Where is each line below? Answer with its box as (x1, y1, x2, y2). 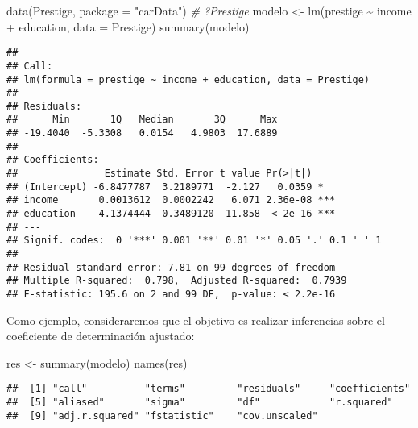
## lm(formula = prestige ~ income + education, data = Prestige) (6, 73, 370, 85)
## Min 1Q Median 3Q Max (6, 114, 278, 126)
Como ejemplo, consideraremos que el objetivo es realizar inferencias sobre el (6, 311, 385, 328)
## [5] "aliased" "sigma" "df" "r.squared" (6, 397, 393, 409)
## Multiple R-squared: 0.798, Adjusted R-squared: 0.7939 (6, 275, 347, 287)
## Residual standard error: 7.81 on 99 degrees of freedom (6, 261, 336, 273)
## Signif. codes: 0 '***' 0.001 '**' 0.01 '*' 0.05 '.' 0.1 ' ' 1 (6, 235, 382, 247)
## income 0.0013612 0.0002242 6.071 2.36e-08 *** (6, 194, 336, 206)
